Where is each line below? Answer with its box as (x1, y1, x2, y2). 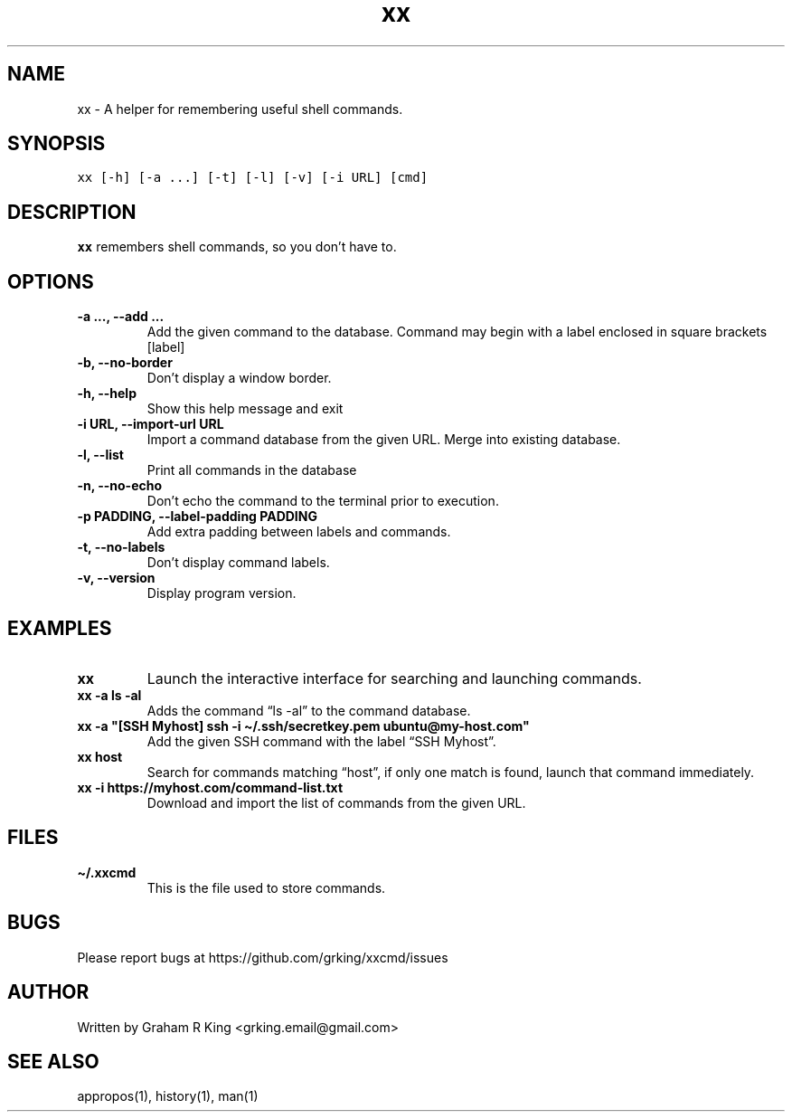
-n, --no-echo (77, 478, 163, 494)
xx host (77, 748, 123, 764)
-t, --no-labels (77, 539, 165, 555)
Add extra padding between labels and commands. (146, 524, 451, 540)
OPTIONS (7, 270, 94, 293)
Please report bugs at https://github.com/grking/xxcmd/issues (77, 949, 448, 965)
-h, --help (77, 385, 137, 402)
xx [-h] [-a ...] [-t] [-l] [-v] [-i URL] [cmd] (77, 170, 429, 185)
